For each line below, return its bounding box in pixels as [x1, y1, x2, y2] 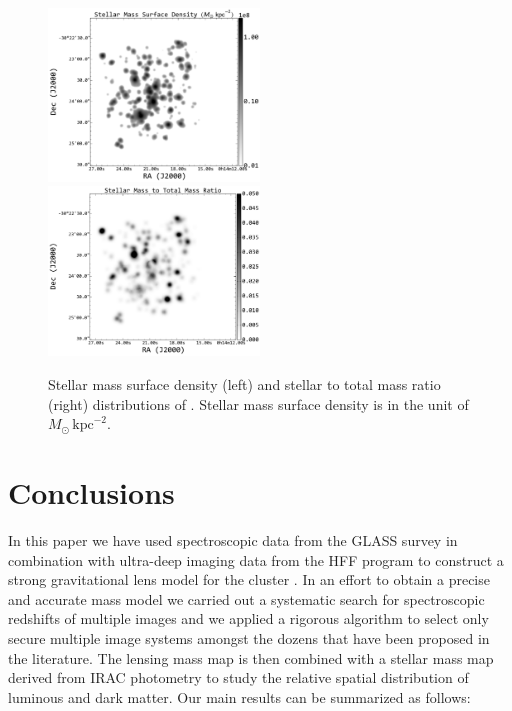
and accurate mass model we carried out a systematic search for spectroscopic [8, 588, 485, 609]
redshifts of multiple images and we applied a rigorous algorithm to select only [8, 608, 489, 629]
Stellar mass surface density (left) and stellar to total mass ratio [48, 374, 441, 395]
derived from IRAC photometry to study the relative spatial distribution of [8, 667, 469, 688]
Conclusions [8, 472, 175, 513]
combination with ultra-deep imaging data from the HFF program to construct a [8, 549, 504, 570]
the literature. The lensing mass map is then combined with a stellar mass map [8, 647, 494, 668]
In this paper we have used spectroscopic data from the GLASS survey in [8, 529, 458, 550]
